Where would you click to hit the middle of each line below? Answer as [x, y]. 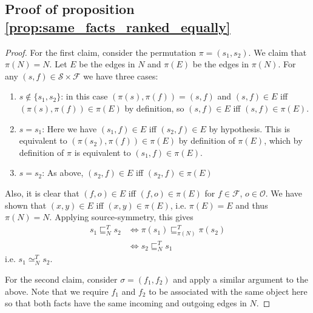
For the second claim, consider [61, 279]
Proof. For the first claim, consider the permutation [101, 52]
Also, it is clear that [42, 193]
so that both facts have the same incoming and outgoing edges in [126, 303]
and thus [252, 205]
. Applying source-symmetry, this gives [121, 217]
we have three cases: [121, 76]
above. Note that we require [57, 291]
